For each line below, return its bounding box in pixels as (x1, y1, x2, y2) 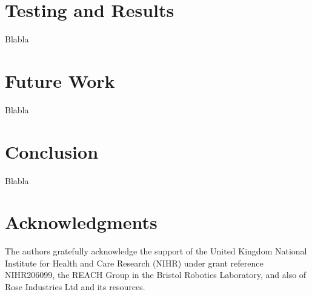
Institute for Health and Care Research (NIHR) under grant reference (5, 256, 264, 269)
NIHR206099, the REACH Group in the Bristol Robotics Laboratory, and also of (5, 268, 307, 281)
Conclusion (5, 139, 99, 164)
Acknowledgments (5, 210, 158, 234)
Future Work (5, 68, 115, 93)
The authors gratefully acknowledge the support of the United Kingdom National (5, 245, 307, 257)
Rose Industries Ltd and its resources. (5, 280, 145, 293)
